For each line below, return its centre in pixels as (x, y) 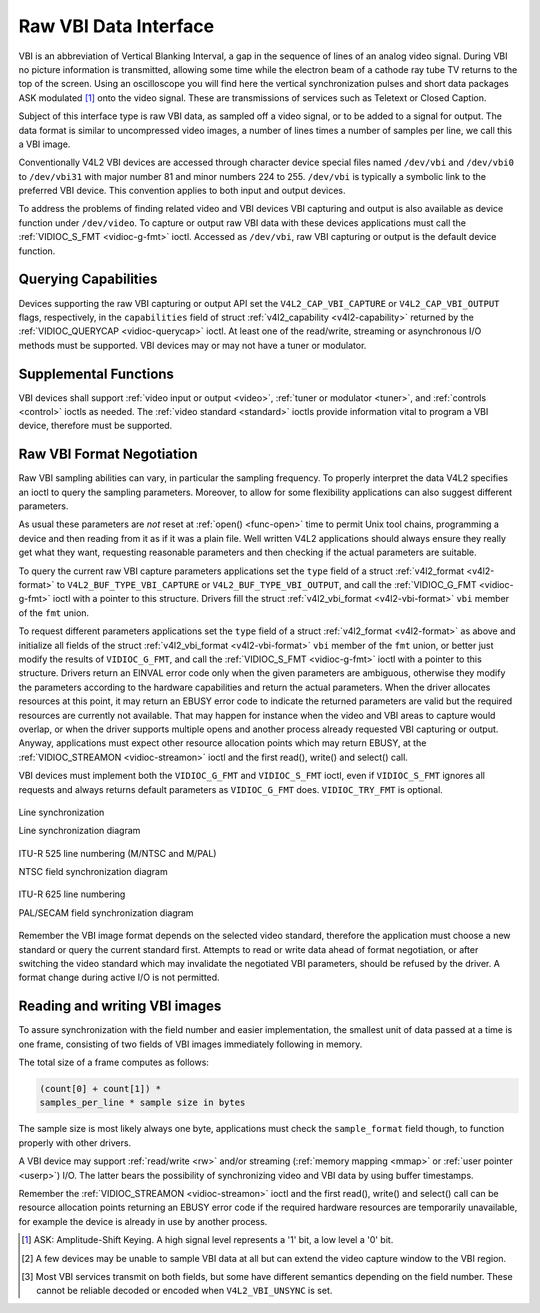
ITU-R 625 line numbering (72, 894)
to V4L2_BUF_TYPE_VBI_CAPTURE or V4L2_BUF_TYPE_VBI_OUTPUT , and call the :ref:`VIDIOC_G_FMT (266, 585)
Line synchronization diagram (79, 831)
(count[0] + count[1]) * (100, 1089)
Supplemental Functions (96, 373)
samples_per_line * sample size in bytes (142, 1103)
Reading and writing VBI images (120, 1006)
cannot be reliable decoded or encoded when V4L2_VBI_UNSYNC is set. (184, 1291)
